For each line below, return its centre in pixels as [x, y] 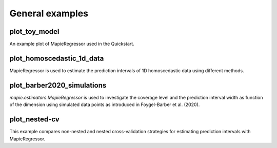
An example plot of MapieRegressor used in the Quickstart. [72, 44]
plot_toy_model [34, 31]
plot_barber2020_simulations [58, 85]
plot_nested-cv [35, 120]
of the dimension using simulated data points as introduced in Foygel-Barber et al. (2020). [105, 104]
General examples [49, 13]
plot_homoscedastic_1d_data [57, 58]
